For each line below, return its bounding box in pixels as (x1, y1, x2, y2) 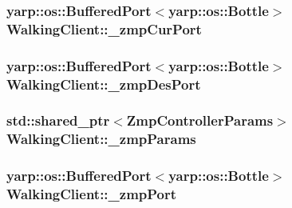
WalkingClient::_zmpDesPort (6, 74, 201, 94)
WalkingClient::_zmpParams (6, 129, 196, 149)
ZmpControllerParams (126, 110, 274, 130)
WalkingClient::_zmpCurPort (6, 18, 202, 38)
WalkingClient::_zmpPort (6, 184, 177, 204)
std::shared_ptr (6, 110, 110, 130)
